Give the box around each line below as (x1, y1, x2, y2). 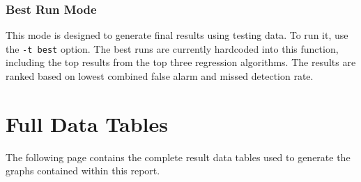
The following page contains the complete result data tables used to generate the (6, 149, 351, 164)
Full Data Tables (6, 109, 168, 138)
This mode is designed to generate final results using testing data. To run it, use (6, 28, 348, 42)
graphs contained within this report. (6, 163, 160, 178)
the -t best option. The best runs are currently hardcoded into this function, (6, 41, 339, 56)
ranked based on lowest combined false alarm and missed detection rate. (6, 69, 314, 83)
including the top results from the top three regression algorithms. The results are (6, 55, 356, 69)
